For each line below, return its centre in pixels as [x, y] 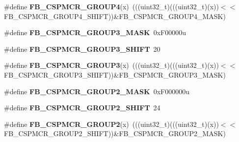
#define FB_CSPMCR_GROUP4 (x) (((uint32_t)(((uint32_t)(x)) [111, 6]
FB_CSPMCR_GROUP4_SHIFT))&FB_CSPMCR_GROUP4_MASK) [115, 16]
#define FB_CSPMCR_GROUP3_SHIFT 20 [82, 49]
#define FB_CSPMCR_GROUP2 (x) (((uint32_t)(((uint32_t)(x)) [111, 124]
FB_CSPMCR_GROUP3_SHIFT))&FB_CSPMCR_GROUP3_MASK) [115, 74]
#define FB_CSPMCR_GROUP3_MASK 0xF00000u [95, 32]
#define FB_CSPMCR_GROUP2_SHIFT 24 [82, 108]
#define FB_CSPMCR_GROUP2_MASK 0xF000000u [97, 91]
